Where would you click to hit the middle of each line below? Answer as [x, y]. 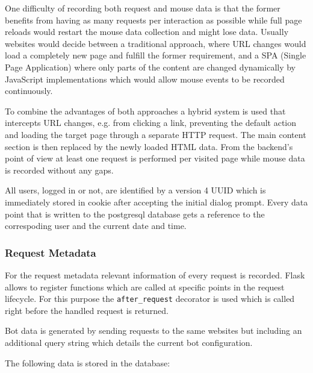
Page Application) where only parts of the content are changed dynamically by [150, 67]
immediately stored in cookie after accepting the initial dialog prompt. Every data [156, 202]
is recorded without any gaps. [59, 170]
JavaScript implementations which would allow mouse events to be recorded [145, 79]
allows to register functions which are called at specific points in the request [145, 287]
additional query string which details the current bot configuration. [129, 342]
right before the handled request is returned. [87, 310]
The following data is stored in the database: [88, 362]
